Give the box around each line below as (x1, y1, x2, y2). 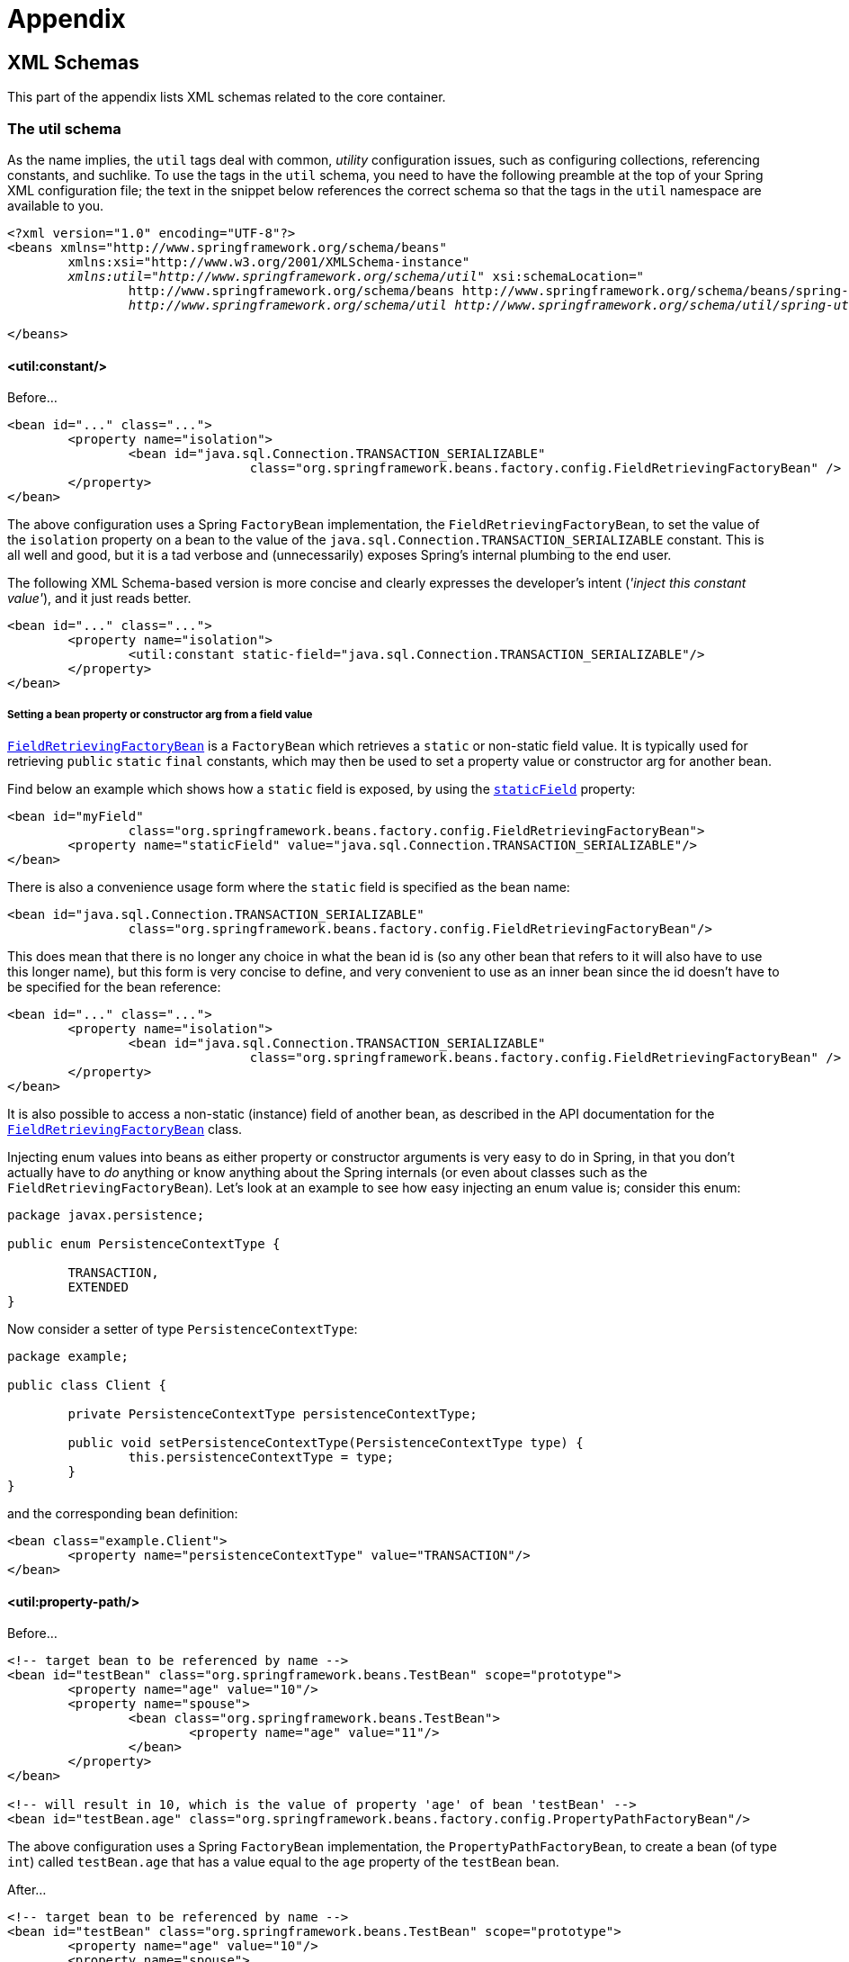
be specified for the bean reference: (7, 978, 221, 994)
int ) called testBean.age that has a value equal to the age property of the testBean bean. (7, 1854, 559, 1870)
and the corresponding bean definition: (7, 1505, 238, 1521)
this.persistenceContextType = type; (128, 1449, 394, 1464)
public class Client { (7, 1377, 167, 1392)
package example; (7, 1348, 129, 1363)
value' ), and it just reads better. (7, 590, 192, 607)
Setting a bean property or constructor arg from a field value (7, 707, 313, 721)
